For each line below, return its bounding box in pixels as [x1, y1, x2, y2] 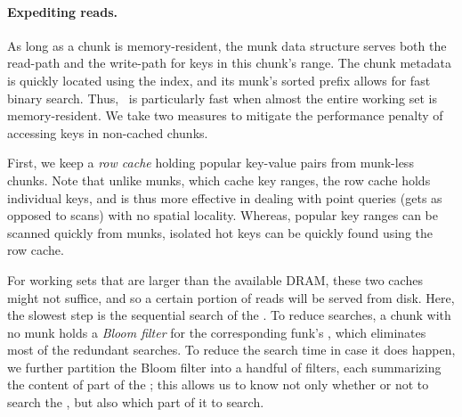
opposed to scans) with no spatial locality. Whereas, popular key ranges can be [7, 206, 438, 225]
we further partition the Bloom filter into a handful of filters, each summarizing [7, 357, 442, 376]
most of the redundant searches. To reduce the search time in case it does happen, [7, 340, 456, 359]
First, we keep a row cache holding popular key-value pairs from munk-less [7, 153, 414, 172]
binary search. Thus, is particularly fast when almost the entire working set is [7, 88, 437, 107]
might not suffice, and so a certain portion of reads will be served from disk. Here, [7, 288, 455, 307]
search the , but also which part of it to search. [7, 393, 264, 412]
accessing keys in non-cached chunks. [7, 123, 208, 142]
